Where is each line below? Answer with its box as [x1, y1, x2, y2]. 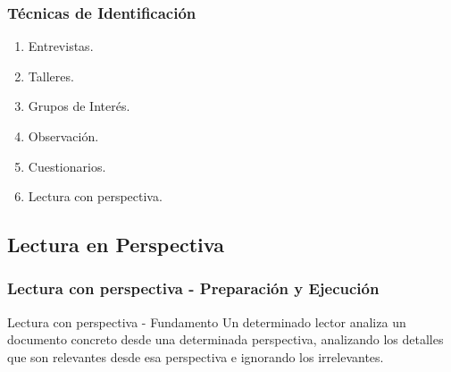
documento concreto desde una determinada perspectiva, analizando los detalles [7, 330, 444, 349]
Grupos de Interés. [28, 97, 130, 115]
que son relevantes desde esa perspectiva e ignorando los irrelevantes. [7, 347, 384, 366]
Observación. [28, 127, 99, 145]
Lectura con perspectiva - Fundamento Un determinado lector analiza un [7, 312, 406, 331]
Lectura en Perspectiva [7, 231, 224, 258]
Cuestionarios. [28, 156, 106, 175]
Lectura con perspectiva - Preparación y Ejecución [7, 277, 380, 300]
